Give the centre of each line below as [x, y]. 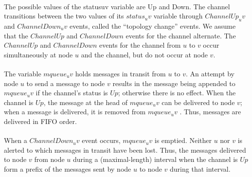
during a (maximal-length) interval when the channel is [155, 159]
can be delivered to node [198, 102]
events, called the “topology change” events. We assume [153, 26]
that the [16, 35]
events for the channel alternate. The [181, 35]
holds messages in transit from [120, 73]
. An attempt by [210, 73]
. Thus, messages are [210, 112]
